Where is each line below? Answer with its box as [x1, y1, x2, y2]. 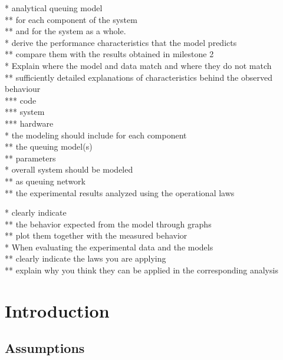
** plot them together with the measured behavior [5, 229, 187, 242]
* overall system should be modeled [5, 163, 133, 176]
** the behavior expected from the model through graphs [5, 217, 212, 230]
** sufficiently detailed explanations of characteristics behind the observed [5, 71, 272, 83]
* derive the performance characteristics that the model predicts [5, 36, 237, 48]
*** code [5, 94, 37, 106]
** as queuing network [5, 174, 86, 187]
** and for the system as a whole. [5, 25, 126, 37]
